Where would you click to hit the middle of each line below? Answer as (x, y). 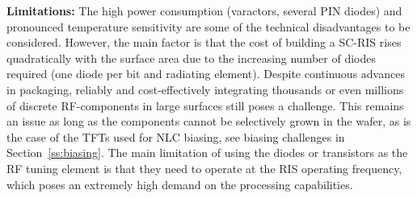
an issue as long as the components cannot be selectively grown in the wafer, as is (209, 121)
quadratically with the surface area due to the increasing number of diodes (192, 58)
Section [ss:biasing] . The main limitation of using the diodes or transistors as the (207, 153)
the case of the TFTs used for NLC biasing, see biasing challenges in (176, 136)
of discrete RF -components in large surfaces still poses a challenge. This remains (205, 105)
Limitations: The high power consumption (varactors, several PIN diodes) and (204, 10)
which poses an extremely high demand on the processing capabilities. (180, 184)
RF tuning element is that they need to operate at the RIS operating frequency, (204, 168)
